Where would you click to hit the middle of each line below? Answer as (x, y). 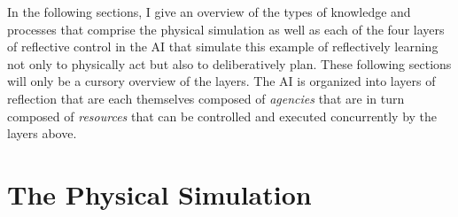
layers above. (42, 133)
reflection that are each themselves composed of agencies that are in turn (206, 98)
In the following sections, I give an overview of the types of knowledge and (209, 12)
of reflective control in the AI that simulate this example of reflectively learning (223, 46)
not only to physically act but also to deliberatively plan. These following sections (229, 63)
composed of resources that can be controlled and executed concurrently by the (222, 116)
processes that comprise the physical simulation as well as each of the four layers (226, 29)
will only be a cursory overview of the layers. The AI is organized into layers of (221, 81)
